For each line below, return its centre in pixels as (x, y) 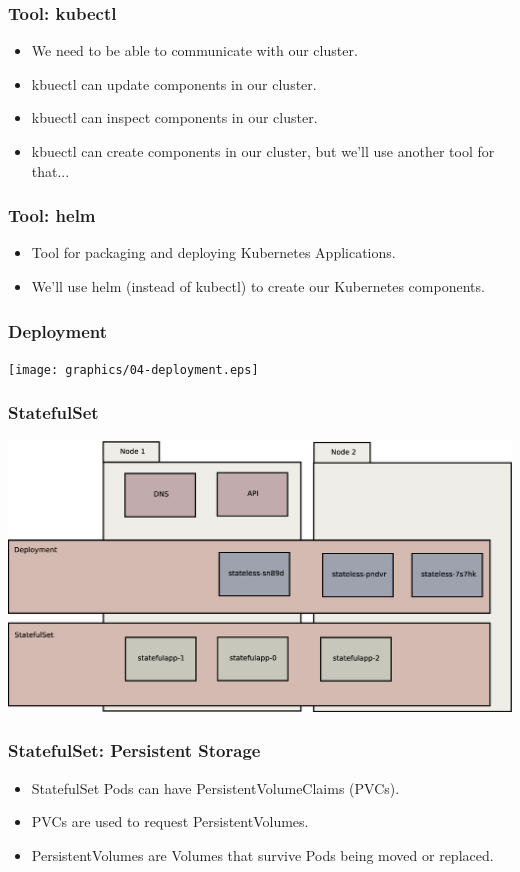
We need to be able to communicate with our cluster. (194, 50)
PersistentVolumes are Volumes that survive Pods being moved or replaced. (262, 854)
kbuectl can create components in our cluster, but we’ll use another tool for (263, 151)
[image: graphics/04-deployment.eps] (133, 369)
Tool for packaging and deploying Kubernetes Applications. (213, 252)
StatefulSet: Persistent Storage (134, 750)
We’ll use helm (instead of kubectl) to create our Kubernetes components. (258, 286)
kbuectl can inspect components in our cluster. (174, 117)
